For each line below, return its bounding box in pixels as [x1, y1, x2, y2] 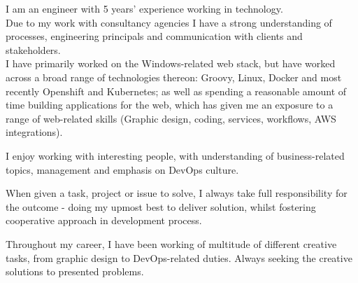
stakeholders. [6, 42, 61, 57]
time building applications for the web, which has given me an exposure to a [6, 97, 334, 112]
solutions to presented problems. [6, 264, 144, 279]
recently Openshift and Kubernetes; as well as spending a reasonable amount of [6, 83, 347, 98]
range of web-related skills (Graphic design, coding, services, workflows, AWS [6, 111, 336, 125]
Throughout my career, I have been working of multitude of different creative [6, 236, 337, 251]
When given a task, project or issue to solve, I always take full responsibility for [6, 186, 348, 200]
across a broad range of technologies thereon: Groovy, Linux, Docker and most [6, 69, 342, 84]
